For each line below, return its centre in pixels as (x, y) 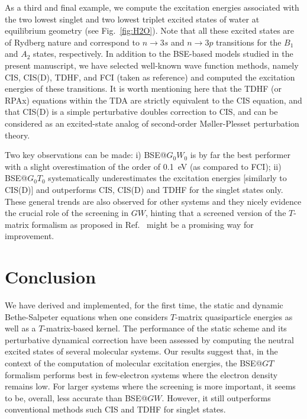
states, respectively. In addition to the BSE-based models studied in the (163, 54)
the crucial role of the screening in (67, 213)
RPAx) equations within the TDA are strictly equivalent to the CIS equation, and (153, 100)
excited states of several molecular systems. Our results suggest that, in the (141, 351)
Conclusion (51, 277)
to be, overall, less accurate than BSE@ (76, 397)
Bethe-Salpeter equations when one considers (86, 316)
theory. (17, 135)
